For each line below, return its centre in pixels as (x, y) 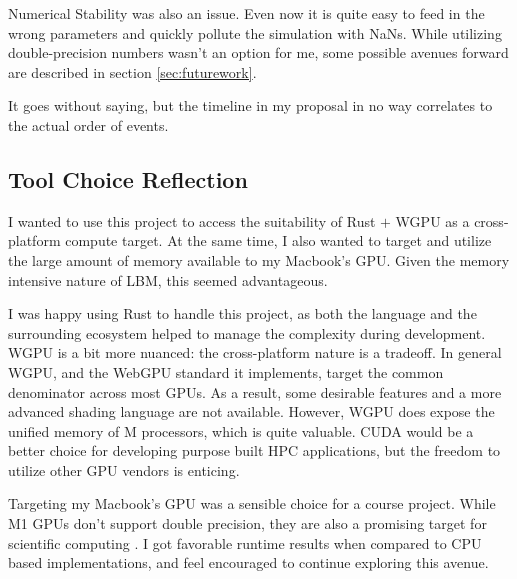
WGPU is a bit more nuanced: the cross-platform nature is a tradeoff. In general (255, 352)
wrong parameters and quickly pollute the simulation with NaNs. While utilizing (255, 32)
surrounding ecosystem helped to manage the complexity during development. (247, 332)
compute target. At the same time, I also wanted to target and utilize (278, 240)
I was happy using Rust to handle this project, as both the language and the (242, 313)
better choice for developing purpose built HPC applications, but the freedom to (254, 450)
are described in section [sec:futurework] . (132, 71)
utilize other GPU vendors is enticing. (124, 469)
